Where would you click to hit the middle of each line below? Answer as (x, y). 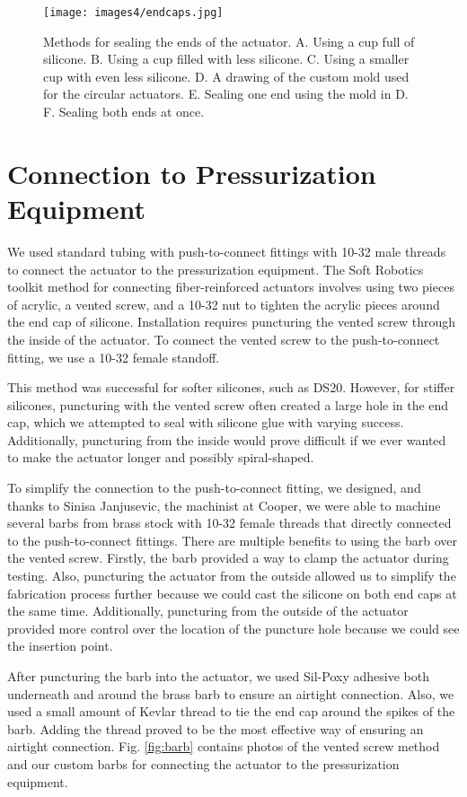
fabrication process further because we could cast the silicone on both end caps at (232, 593)
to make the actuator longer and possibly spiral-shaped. (161, 457)
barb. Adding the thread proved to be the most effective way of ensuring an (216, 728)
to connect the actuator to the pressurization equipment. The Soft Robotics (216, 269)
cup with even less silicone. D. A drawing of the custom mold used (226, 76)
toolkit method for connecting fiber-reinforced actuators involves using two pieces (231, 287)
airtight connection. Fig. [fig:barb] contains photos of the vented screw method (224, 746)
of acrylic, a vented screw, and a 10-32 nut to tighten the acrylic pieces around (224, 304)
